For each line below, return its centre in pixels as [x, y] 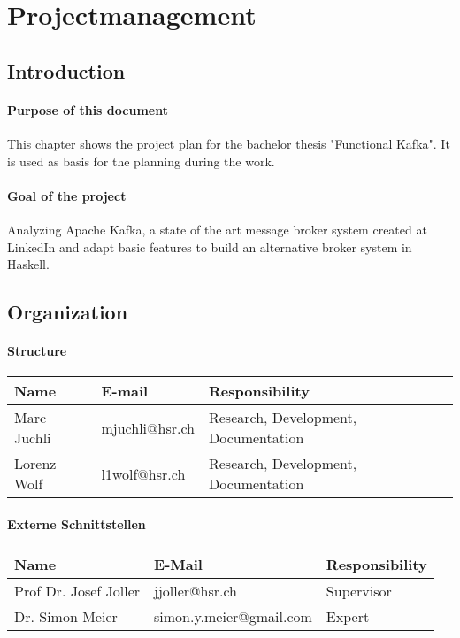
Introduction [66, 70]
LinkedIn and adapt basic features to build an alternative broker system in [210, 246]
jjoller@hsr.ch [196, 591]
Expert [348, 617]
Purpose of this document [88, 109]
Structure [37, 351]
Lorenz [35, 464]
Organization [68, 312]
